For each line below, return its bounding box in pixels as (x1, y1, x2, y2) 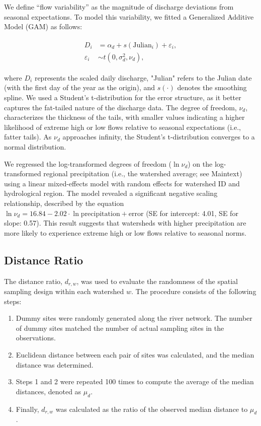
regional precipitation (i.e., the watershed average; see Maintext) (43, 168, 242, 179)
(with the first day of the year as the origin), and (4, 82, 155, 93)
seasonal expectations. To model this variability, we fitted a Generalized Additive (4, 11, 254, 22)
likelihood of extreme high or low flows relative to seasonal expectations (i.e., (4, 121, 241, 132)
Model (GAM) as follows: (4, 21, 82, 32)
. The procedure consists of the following (131, 286, 256, 297)
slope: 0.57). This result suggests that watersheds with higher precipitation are (4, 218, 246, 228)
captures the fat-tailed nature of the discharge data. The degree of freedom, (4, 102, 237, 112)
